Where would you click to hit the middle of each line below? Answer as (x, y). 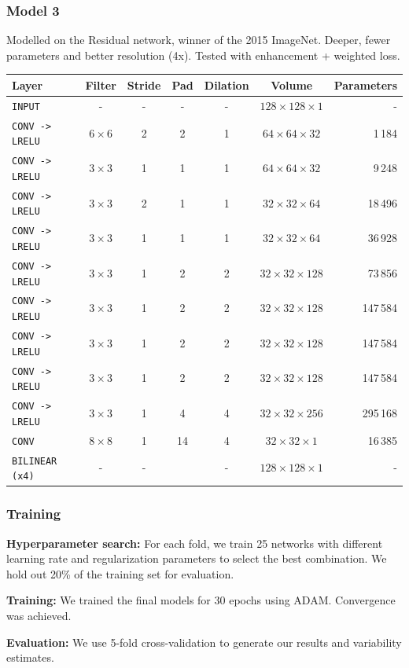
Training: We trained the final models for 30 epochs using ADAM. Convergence (201, 600)
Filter (101, 84)
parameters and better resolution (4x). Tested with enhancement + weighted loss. (203, 55)
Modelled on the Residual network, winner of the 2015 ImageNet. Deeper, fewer (199, 40)
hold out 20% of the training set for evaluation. (120, 573)
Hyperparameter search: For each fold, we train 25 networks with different (195, 543)
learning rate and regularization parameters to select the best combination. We (197, 558)
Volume (292, 84)
